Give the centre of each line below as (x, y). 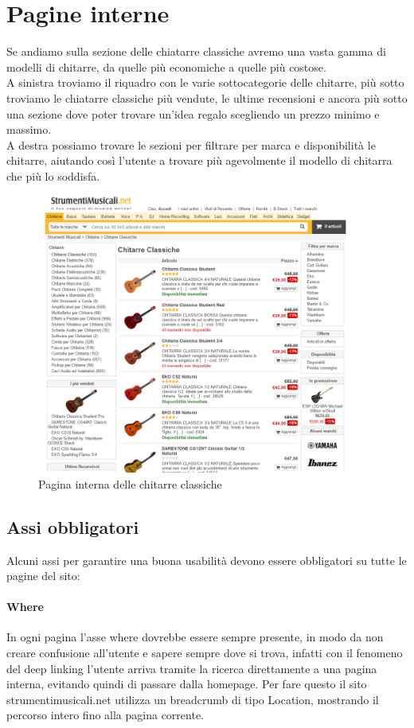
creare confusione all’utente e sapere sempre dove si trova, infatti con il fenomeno (205, 653)
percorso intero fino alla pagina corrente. (105, 715)
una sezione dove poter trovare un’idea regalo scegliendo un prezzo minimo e (193, 113)
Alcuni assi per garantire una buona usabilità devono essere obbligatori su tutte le (207, 560)
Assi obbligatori (73, 526)
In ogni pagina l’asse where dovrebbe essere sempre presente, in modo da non (195, 637)
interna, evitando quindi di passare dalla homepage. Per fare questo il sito (187, 684)
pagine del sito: (43, 576)
